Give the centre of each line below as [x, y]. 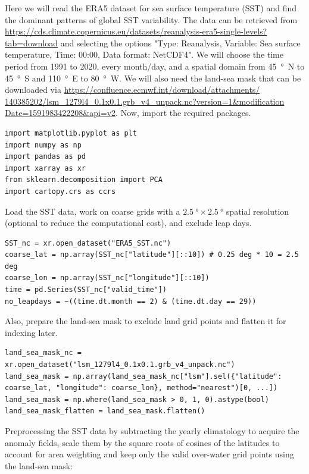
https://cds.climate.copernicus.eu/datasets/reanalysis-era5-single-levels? [136, 31]
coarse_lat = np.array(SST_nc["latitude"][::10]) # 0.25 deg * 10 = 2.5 [152, 255]
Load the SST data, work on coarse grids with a [93, 211]
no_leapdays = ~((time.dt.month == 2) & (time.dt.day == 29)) [131, 301]
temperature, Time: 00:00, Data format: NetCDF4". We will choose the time [144, 54]
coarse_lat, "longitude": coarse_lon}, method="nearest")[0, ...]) [141, 388]
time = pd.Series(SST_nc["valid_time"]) [86, 290]
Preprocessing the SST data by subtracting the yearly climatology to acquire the [152, 431]
